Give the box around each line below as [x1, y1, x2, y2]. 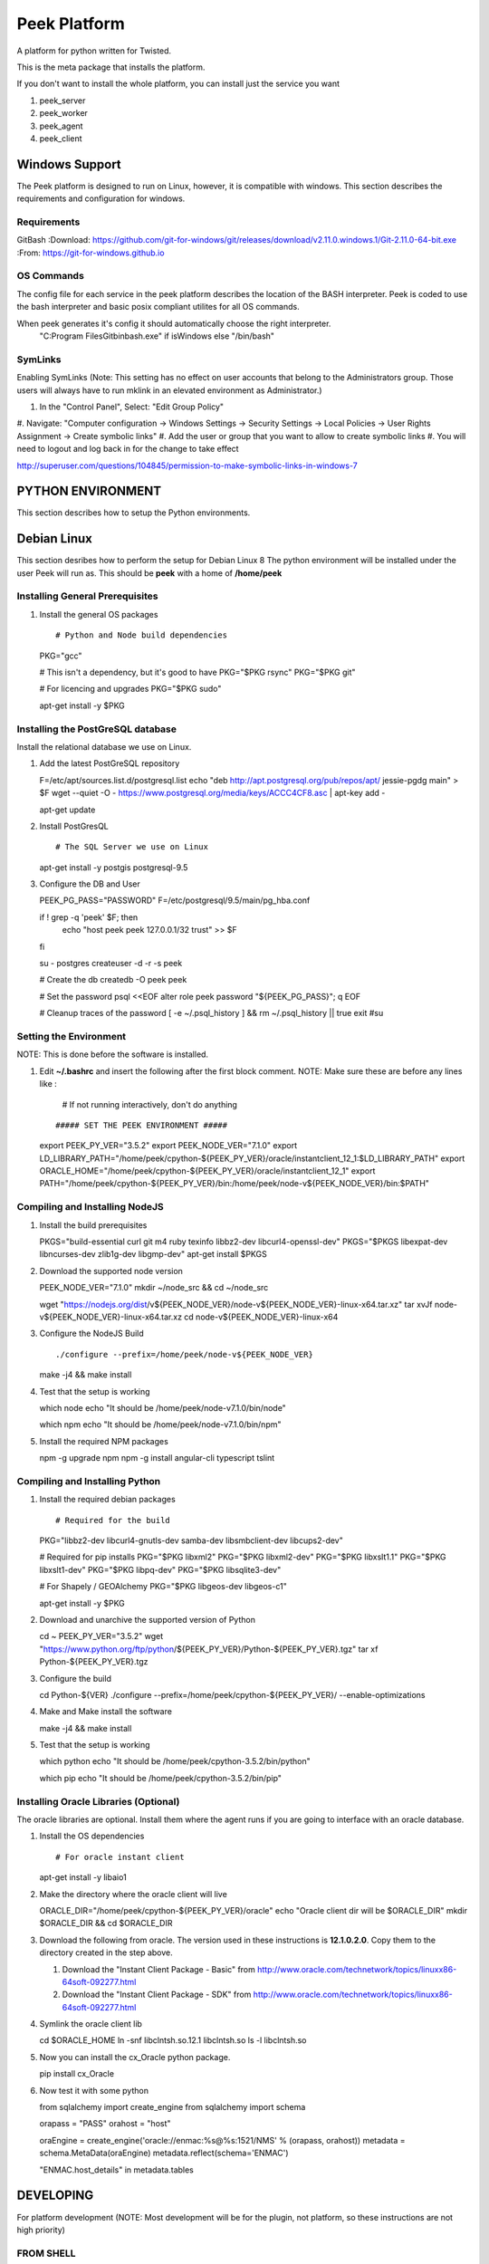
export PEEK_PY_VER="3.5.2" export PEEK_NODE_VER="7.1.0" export [39, 1140, 298, 1151]
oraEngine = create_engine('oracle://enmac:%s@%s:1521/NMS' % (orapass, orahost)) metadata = [39, 2134, 406, 2145]
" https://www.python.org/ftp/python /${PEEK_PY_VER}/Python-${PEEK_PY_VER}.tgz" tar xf [39, 1644, 379, 1655]
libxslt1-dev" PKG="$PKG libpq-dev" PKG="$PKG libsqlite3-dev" [39, 1564, 282, 1575]
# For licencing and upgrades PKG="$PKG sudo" [39, 684, 222, 695]
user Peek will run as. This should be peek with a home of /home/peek [16, 567, 283, 579]
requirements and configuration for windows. [16, 193, 186, 204]
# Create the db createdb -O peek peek [39, 974, 187, 985]
